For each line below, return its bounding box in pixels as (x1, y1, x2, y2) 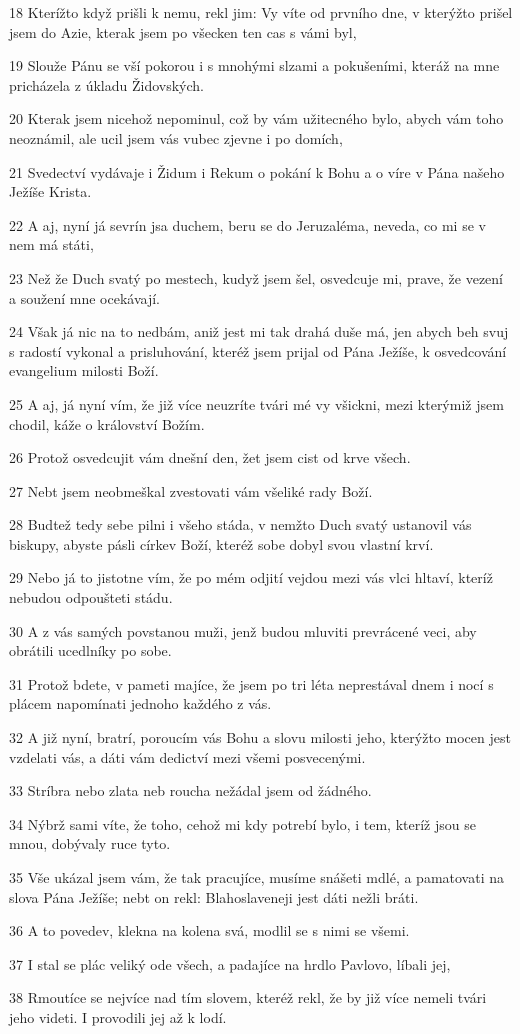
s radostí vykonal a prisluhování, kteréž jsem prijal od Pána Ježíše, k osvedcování (9, 340, 507, 361)
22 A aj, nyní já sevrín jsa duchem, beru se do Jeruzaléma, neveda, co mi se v (9, 214, 486, 235)
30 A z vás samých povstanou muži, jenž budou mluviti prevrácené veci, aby (9, 620, 477, 641)
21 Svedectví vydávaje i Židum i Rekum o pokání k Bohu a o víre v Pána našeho (9, 161, 505, 182)
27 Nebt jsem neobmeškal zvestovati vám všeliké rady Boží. (9, 480, 373, 501)
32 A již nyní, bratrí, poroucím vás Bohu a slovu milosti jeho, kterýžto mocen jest (9, 727, 511, 748)
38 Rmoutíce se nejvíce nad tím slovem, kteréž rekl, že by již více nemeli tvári (9, 987, 487, 1008)
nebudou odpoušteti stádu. (9, 587, 173, 608)
